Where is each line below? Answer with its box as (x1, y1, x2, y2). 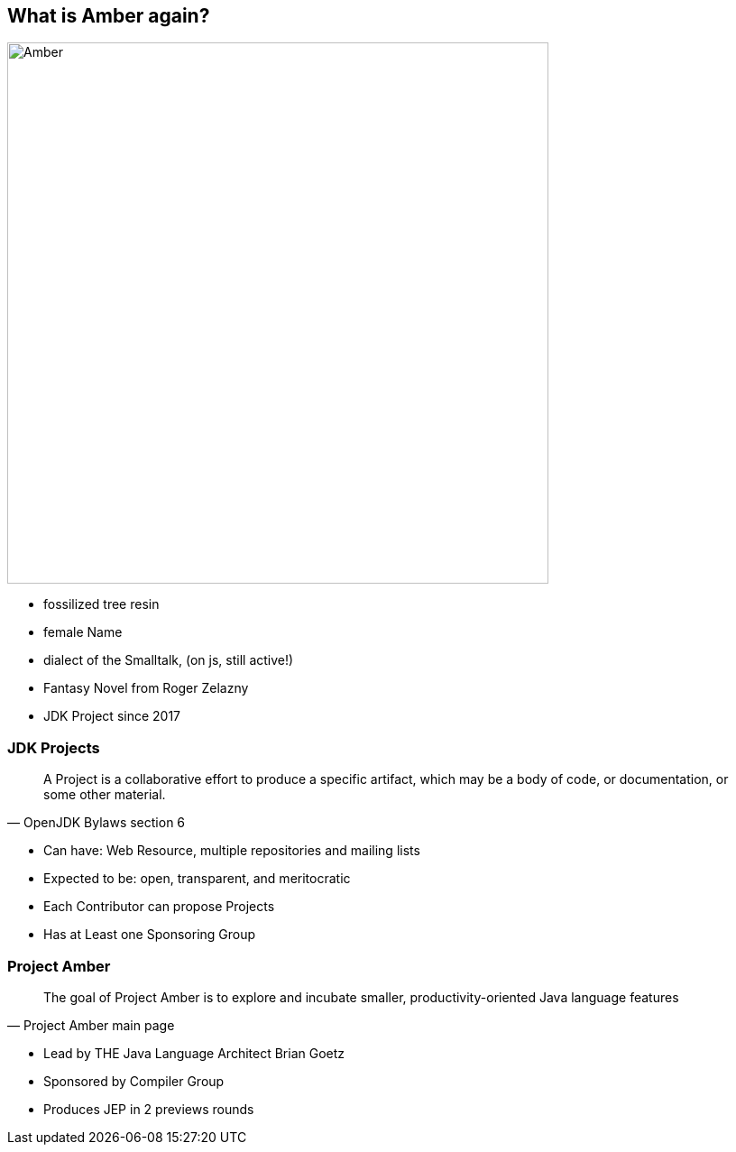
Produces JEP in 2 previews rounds (43, 1101, 254, 1117)
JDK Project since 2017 (43, 708, 181, 724)
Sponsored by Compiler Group (43, 1073, 225, 1089)
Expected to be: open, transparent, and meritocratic (43, 871, 351, 887)
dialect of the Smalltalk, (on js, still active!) (43, 652, 294, 668)
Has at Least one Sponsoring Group (43, 926, 256, 943)
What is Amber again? (7, 5, 210, 27)
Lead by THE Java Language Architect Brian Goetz (43, 1045, 345, 1061)
